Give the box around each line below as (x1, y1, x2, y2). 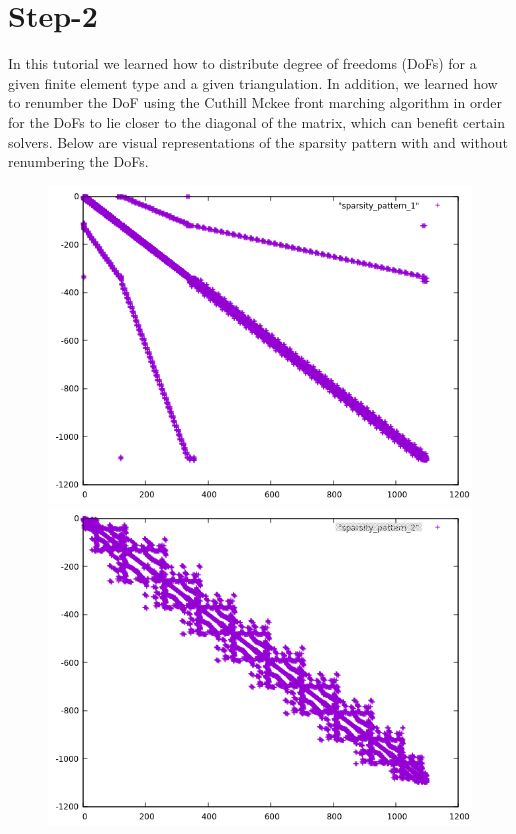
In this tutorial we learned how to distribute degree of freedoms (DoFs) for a (8, 53, 477, 74)
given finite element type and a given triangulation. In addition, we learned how (8, 72, 498, 93)
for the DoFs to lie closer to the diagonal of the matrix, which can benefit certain (8, 111, 505, 132)
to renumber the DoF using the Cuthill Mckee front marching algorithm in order (8, 92, 502, 113)
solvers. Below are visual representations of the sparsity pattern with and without (8, 131, 508, 152)
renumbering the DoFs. (8, 151, 149, 172)
